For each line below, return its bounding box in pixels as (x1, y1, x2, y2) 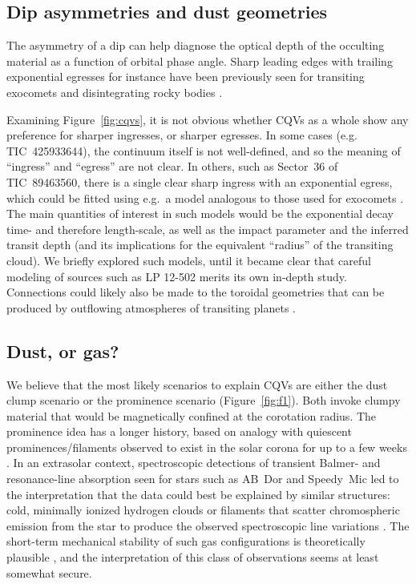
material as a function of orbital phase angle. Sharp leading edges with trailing (6, 52, 393, 69)
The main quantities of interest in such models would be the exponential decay (6, 205, 394, 222)
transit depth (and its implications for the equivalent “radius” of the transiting (6, 236, 394, 253)
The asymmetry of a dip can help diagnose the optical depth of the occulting (6, 37, 385, 54)
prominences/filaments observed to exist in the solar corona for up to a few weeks (6, 438, 407, 455)
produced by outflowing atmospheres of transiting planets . (6, 299, 296, 316)
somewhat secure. (6, 564, 92, 581)
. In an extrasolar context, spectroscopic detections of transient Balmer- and (6, 454, 381, 471)
